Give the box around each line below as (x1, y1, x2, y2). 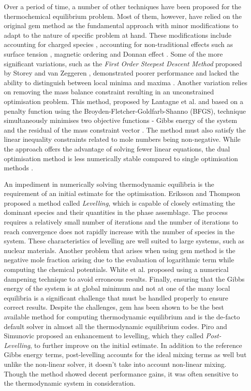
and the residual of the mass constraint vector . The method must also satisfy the (4, 124, 246, 135)
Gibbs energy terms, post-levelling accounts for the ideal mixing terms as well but (4, 349, 247, 360)
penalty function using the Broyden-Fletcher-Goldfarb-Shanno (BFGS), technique (4, 105, 246, 116)
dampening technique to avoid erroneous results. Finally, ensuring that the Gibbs (4, 273, 245, 284)
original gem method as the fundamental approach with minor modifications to (4, 20, 238, 30)
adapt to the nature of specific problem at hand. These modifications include (4, 30, 232, 40)
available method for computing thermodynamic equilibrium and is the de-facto (4, 312, 240, 321)
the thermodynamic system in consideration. (4, 378, 136, 388)
